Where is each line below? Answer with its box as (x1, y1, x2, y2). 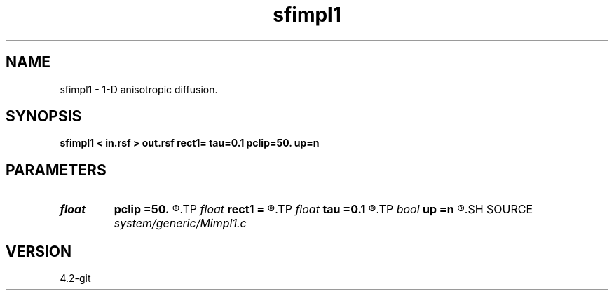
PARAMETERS (6, 161, 107, 179)
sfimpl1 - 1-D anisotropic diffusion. (60, 83, 218, 95)
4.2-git (60, 272, 91, 285)
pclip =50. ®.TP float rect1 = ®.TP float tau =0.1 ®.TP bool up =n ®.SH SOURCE (114, 202, 533, 217)
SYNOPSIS (6, 107, 82, 126)
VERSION (6, 242, 72, 260)
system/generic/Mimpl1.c (114, 216, 247, 231)
